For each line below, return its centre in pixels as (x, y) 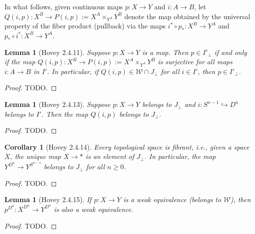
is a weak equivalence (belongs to (172, 199)
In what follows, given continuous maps (64, 6)
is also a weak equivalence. (94, 209)
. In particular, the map (180, 156)
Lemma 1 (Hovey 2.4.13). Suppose (57, 104)
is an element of (110, 156)
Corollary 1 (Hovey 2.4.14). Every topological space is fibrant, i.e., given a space (127, 146)
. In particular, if (73, 71)
